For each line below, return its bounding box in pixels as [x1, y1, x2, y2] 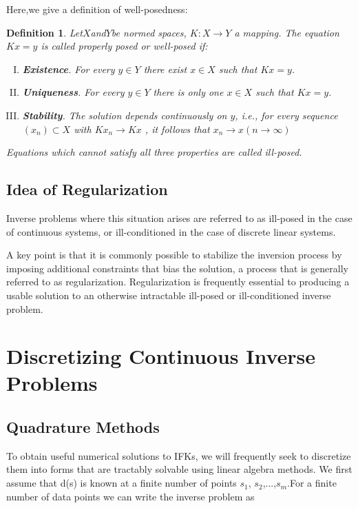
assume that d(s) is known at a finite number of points [6, 476, 237, 490]
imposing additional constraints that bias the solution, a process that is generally [6, 261, 348, 275]
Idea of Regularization [6, 179, 168, 200]
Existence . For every [22, 61, 115, 76]
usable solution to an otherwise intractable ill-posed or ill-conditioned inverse [6, 287, 331, 302]
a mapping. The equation [234, 25, 339, 39]
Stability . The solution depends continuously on [22, 108, 227, 122]
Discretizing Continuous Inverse [6, 342, 316, 370]
